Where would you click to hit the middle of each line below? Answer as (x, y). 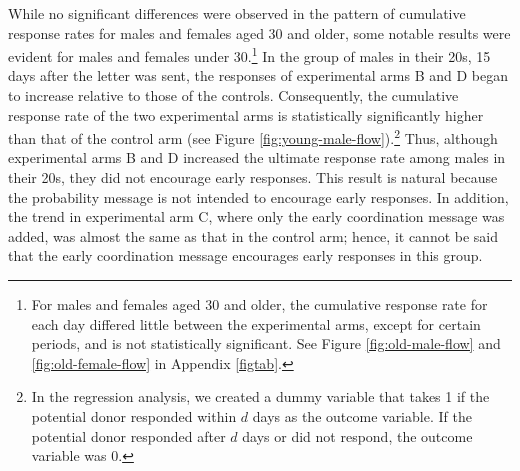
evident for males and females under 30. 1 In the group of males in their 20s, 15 (249, 54)
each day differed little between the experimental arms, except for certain (256, 323)
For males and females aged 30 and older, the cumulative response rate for (259, 304)
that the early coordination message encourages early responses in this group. (245, 255)
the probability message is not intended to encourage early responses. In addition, (258, 196)
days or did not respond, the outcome (357, 435)
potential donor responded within (134, 416)
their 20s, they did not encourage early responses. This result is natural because (253, 177)
